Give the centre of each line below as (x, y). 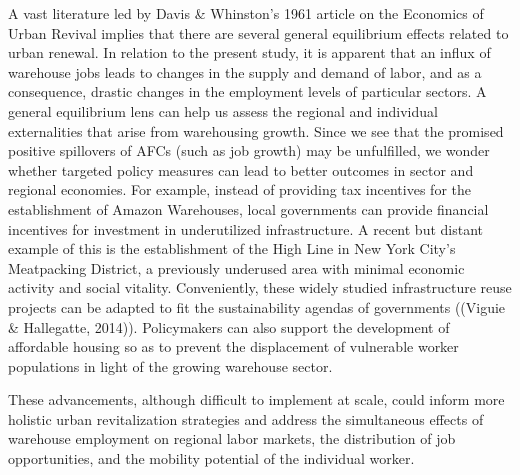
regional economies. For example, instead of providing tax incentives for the (239, 189)
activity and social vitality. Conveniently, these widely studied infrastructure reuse (260, 287)
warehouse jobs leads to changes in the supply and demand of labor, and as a (245, 71)
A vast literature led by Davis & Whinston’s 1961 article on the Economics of (246, 13)
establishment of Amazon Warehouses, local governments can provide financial (248, 208)
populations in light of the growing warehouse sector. (170, 365)
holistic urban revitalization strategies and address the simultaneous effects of (246, 418)
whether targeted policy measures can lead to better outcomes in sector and (241, 169)
